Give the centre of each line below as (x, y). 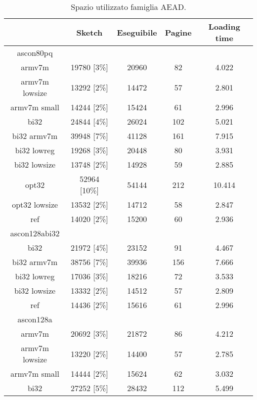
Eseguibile (137, 32)
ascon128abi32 (35, 233)
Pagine (178, 32)
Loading (224, 26)
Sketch (89, 32)
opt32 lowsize (35, 204)
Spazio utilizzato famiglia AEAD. (128, 7)
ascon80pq (35, 53)
